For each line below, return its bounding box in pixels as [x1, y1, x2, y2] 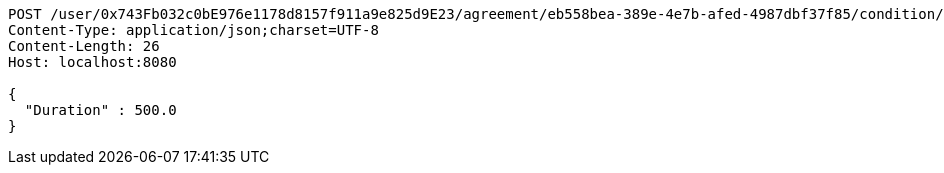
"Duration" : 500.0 [24, 102, 177, 118]
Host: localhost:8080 [8, 54, 177, 70]
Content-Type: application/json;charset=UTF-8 [8, 22, 379, 38]
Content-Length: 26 [8, 38, 160, 54]
